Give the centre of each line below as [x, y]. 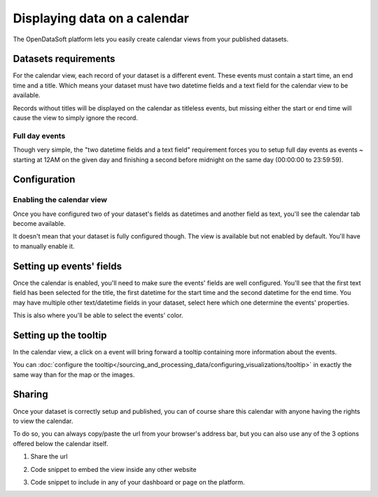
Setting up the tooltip [60, 335]
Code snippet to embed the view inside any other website [113, 469]
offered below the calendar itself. [61, 443]
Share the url [49, 456]
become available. [39, 224]
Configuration [44, 179]
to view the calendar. [43, 421]
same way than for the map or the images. [74, 375]
